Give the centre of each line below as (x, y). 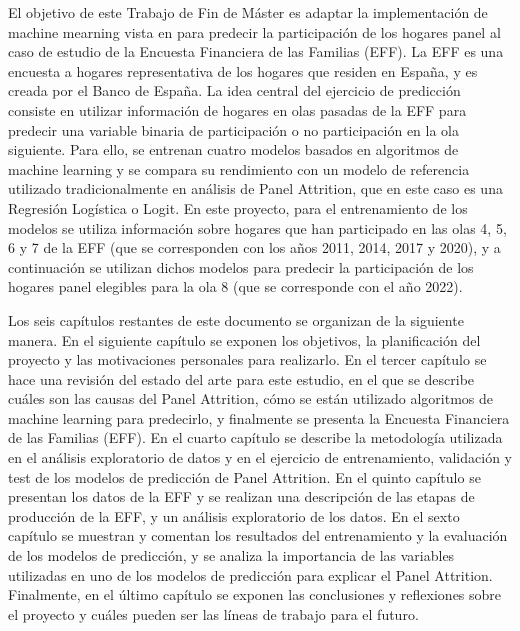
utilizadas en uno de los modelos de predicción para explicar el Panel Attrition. (250, 574)
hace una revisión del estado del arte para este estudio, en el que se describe (241, 378)
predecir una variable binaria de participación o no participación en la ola (234, 129)
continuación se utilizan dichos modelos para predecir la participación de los (241, 266)
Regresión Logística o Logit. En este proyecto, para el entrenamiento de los (238, 207)
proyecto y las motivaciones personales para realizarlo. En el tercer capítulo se (247, 359)
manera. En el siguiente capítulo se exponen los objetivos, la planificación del (244, 339)
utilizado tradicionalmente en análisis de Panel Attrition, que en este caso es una (255, 188)
